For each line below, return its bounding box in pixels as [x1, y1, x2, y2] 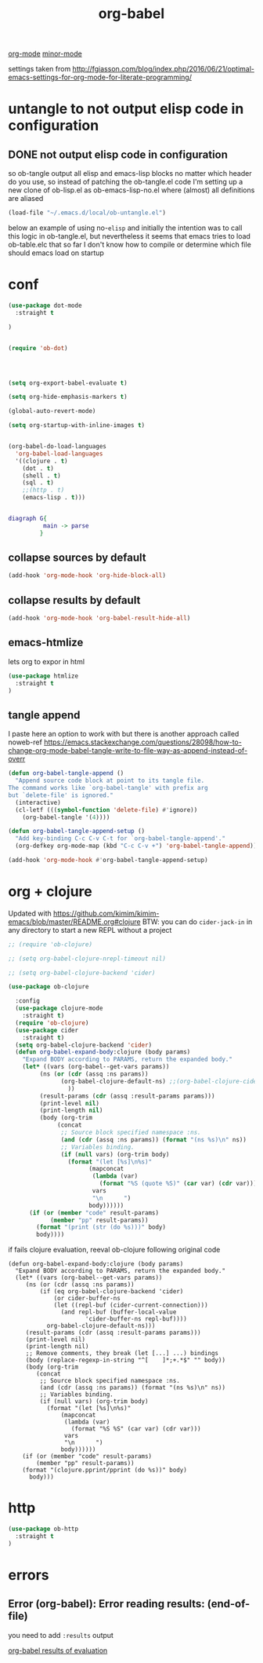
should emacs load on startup [8, 248, 104, 258]
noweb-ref [8, 737, 43, 747]
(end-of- [207, 1597, 250, 1610]
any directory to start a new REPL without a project [8, 925, 172, 934]
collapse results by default [8, 594, 141, 607]
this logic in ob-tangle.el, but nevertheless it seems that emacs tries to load [8, 232, 250, 241]
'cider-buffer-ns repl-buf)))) [85, 1315, 188, 1323]
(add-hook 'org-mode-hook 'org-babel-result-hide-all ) [8, 614, 191, 623]
